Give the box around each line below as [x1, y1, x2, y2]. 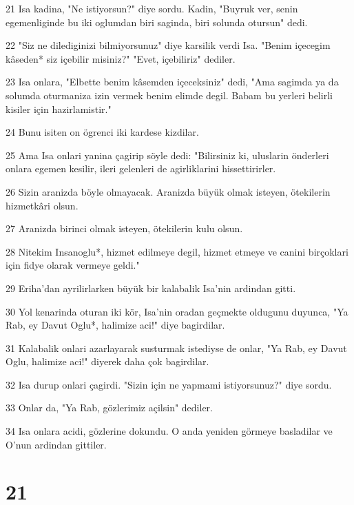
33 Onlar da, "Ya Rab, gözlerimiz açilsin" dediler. [6, 400, 213, 415]
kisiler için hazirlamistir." [6, 101, 112, 116]
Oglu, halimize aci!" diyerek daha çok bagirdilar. [6, 354, 209, 369]
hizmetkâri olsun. [6, 198, 79, 212]
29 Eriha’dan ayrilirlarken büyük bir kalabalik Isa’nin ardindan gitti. [6, 280, 296, 295]
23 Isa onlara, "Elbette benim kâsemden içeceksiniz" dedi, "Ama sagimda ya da [6, 74, 339, 89]
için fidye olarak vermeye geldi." [6, 258, 140, 272]
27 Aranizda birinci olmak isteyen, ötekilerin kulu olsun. [6, 221, 243, 236]
